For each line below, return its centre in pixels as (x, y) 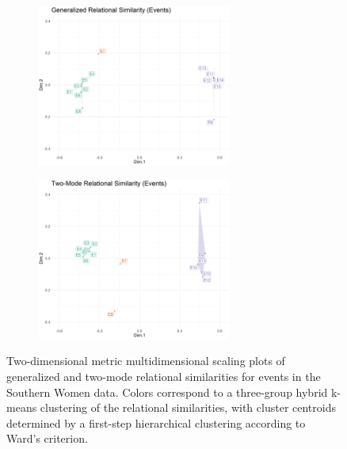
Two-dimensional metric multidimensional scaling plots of (146, 361)
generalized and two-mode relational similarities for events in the (164, 376)
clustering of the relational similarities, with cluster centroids (188, 407)
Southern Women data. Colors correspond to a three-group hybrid (167, 392)
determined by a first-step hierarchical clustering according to (156, 422)
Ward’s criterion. (47, 438)
